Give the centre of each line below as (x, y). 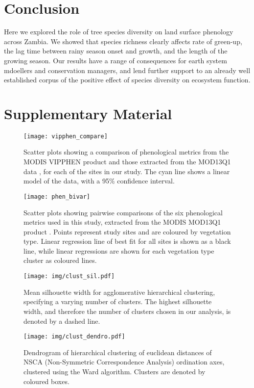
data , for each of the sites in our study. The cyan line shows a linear (127, 171)
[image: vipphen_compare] (66, 136)
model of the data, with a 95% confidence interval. (99, 181)
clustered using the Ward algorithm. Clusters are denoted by (115, 371)
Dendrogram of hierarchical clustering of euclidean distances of (118, 352)
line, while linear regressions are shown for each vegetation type (119, 250)
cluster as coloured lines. (60, 260)
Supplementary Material (88, 113)
